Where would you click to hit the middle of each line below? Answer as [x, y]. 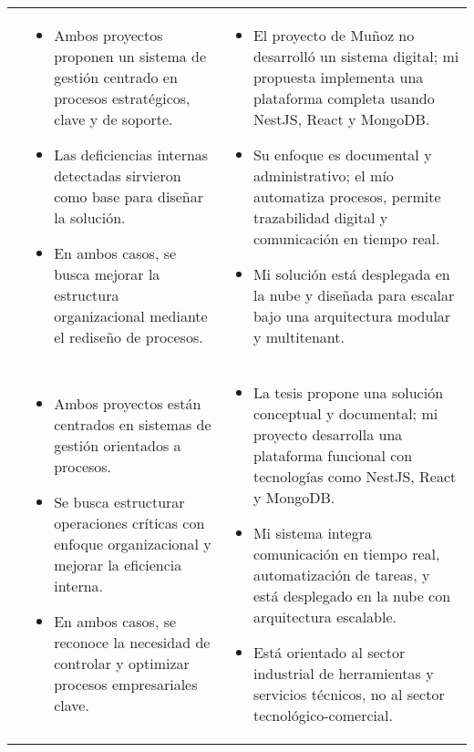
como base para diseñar [129, 196]
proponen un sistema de [130, 56]
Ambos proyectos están [128, 403]
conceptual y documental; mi [345, 413]
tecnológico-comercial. [323, 715]
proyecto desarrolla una [328, 434]
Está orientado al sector [329, 652]
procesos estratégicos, [122, 98]
